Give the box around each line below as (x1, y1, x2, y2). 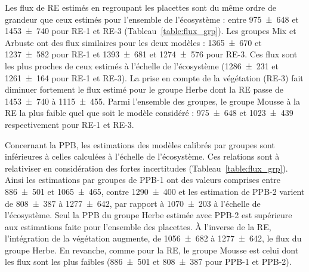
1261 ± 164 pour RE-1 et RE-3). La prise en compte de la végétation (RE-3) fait (5, 71, 304, 84)
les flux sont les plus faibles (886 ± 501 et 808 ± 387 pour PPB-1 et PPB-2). (5, 255, 292, 268)
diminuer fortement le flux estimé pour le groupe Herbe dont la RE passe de (5, 83, 284, 96)
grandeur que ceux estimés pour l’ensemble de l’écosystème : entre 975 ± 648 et (5, 13, 299, 25)
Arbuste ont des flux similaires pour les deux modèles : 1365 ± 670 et (5, 36, 262, 48)
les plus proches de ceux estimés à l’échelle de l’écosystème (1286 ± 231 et (5, 59, 279, 72)
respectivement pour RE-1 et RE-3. (5, 118, 134, 130)
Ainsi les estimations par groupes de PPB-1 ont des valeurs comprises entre (5, 173, 280, 186)
